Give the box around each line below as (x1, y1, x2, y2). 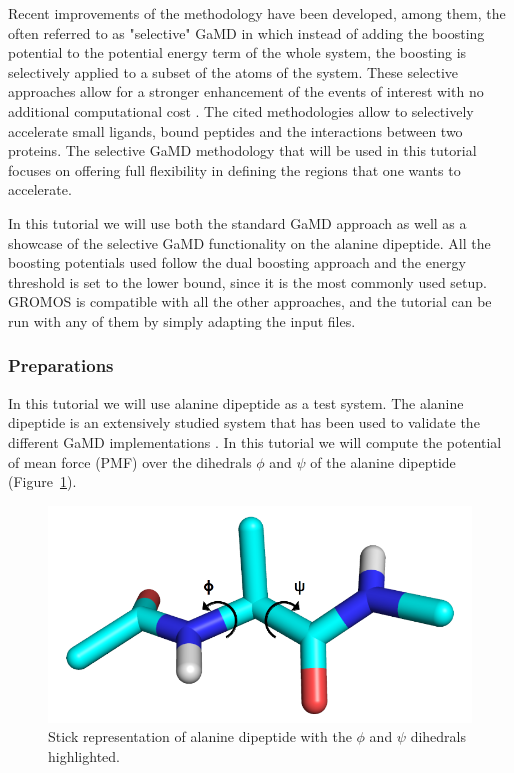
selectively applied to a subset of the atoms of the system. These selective (8, 61, 459, 82)
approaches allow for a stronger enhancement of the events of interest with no (8, 81, 484, 102)
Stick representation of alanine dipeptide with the (48, 726, 352, 747)
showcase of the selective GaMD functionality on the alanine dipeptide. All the (8, 232, 491, 253)
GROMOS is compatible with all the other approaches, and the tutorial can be (8, 291, 492, 312)
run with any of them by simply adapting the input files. (8, 310, 356, 331)
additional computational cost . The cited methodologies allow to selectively (8, 100, 474, 121)
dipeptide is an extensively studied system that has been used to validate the (8, 412, 480, 433)
